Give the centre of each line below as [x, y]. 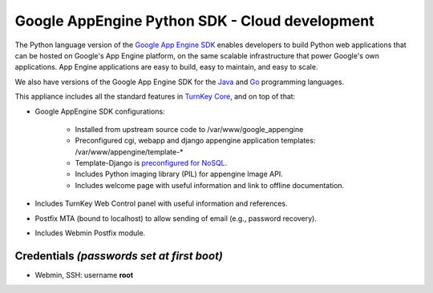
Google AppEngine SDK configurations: [100, 111]
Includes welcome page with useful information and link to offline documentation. [210, 185]
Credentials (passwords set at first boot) [119, 256]
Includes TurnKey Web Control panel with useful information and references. [161, 203]
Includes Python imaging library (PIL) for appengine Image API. [179, 174]
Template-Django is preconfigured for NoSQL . [151, 163]
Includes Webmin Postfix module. [90, 233]
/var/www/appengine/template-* [129, 151]
